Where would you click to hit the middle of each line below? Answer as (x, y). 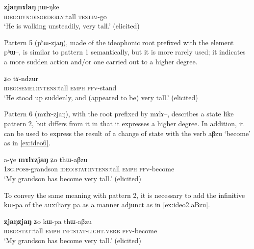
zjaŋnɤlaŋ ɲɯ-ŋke (32, 6)
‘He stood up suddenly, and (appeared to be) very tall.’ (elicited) (101, 97)
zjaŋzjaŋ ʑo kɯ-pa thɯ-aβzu (48, 221)
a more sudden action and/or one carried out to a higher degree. (101, 61)
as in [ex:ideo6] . (27, 143)
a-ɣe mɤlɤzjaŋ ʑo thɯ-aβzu (46, 159)
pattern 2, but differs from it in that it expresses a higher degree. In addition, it (124, 123)
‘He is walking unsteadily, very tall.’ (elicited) (72, 26)
